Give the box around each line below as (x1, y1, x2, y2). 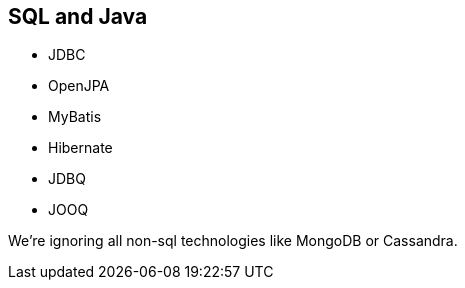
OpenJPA (48, 77, 110, 95)
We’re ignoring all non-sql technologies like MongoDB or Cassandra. (8, 232, 458, 250)
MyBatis (48, 108, 102, 126)
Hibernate (48, 139, 113, 157)
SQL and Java (8, 4, 148, 29)
